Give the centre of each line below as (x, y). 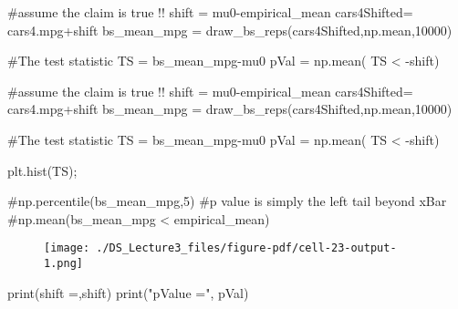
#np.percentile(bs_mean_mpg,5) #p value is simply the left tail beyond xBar (227, 201)
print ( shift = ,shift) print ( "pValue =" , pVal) (128, 292)
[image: (67, 248)
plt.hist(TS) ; (42, 170)
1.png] (63, 263)
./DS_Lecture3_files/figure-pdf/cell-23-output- (246, 248)
